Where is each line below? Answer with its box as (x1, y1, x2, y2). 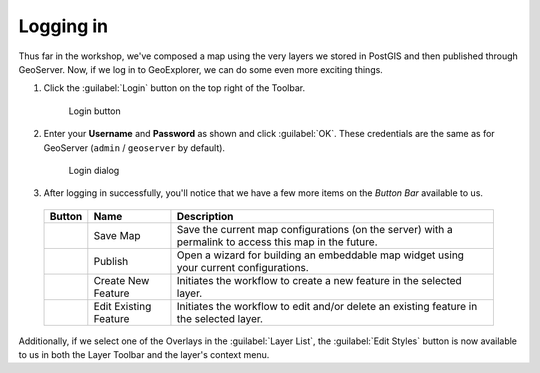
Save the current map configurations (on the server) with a (176, 222, 454, 236)
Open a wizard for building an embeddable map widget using (176, 248, 465, 262)
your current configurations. (176, 260, 309, 274)
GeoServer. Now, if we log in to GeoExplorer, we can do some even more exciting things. (18, 63, 384, 75)
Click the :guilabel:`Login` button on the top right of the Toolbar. (43, 82, 305, 94)
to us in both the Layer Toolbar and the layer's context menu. (18, 349, 270, 361)
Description (176, 209, 234, 223)
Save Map (93, 228, 141, 242)
